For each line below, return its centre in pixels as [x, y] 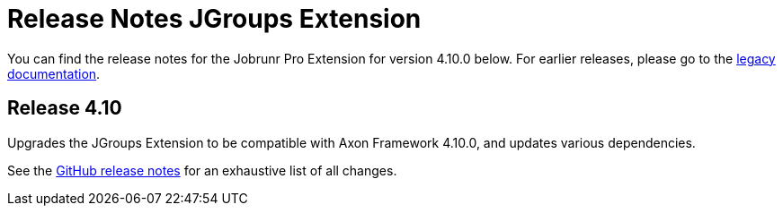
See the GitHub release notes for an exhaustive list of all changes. [202, 170]
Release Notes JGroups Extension [214, 19]
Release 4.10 [65, 108]
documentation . [54, 73]
